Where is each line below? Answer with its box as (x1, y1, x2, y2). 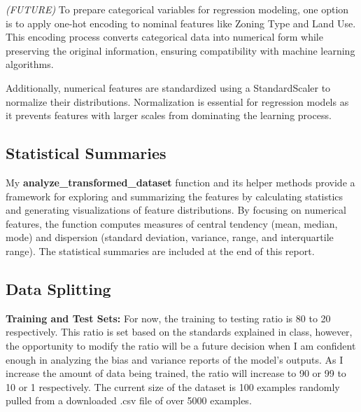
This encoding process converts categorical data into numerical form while (6, 29, 323, 44)
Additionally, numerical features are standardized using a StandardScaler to (6, 80, 331, 95)
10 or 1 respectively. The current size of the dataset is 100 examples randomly (6, 379, 340, 394)
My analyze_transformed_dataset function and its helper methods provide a (6, 174, 355, 189)
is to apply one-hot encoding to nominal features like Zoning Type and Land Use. (6, 15, 356, 30)
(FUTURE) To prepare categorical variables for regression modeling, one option (6, 2, 349, 16)
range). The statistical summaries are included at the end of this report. (6, 243, 315, 258)
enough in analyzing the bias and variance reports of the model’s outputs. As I (6, 352, 344, 366)
